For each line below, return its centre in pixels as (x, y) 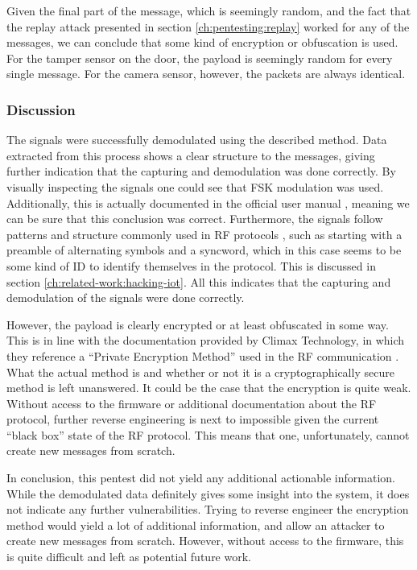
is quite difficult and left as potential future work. (129, 557)
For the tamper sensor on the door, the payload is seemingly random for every (200, 58)
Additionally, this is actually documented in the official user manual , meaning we (208, 202)
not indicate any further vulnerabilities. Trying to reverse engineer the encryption (208, 509)
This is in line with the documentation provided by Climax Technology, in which (206, 340)
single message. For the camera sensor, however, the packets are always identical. (206, 74)
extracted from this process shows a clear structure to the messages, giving (191, 155)
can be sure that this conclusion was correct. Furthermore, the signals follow (195, 219)
